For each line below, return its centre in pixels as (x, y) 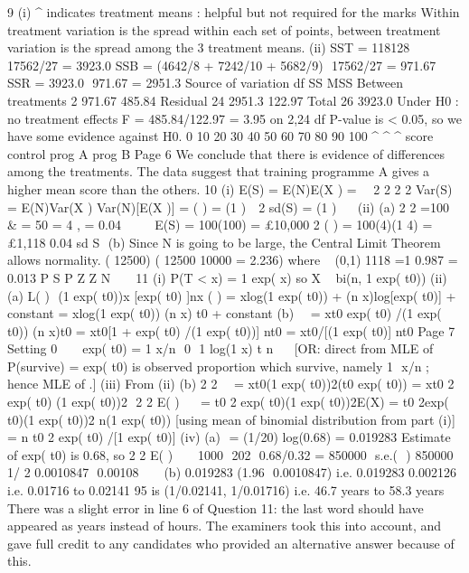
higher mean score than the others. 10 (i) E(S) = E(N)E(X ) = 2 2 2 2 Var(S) (230, 188)
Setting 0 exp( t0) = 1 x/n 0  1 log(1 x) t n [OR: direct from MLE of (220, 348)
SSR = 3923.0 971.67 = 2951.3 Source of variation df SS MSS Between (205, 83)
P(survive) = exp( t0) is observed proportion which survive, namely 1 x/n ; (218, 366)
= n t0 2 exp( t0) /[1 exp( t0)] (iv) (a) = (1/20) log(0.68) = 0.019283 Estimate (229, 437)
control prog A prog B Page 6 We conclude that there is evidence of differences (226, 153)
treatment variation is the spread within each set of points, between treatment (224, 29)
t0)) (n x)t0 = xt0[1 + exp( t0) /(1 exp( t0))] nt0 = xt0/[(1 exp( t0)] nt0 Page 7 (231, 330)
